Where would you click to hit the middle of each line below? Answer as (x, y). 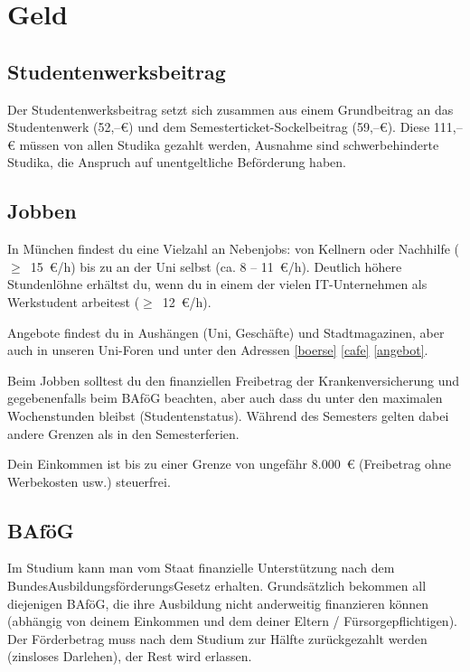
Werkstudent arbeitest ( (74, 301)
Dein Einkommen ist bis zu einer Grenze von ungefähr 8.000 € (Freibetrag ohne (229, 464)
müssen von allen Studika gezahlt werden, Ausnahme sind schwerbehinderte (229, 144)
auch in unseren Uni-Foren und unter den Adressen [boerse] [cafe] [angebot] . (218, 350)
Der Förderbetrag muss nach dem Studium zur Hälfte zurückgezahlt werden (217, 638)
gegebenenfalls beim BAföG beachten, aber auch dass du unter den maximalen (225, 398)
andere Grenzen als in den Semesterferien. (123, 433)
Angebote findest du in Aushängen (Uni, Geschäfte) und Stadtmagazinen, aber (226, 332)
